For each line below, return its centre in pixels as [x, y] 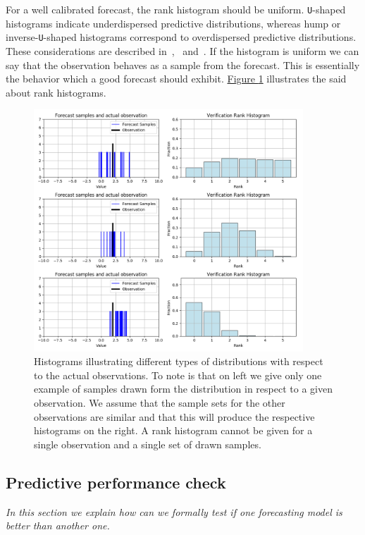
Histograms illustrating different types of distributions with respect [179, 361]
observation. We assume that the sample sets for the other [160, 403]
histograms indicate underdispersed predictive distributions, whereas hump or [173, 23]
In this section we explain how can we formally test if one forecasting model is [174, 511]
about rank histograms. [56, 92]
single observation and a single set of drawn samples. [148, 444]
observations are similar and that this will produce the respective [174, 416]
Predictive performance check [116, 482]
